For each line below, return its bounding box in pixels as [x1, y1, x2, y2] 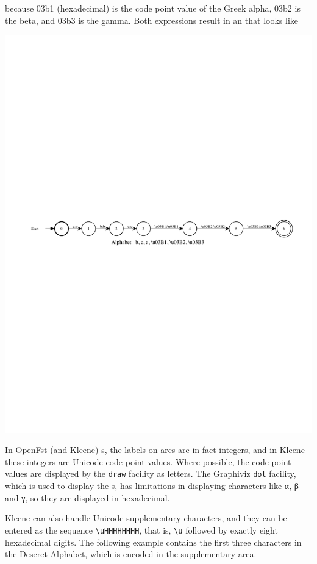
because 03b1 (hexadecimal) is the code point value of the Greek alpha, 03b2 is [5, 2, 301, 14]
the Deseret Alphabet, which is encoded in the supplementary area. [5, 548, 257, 560]
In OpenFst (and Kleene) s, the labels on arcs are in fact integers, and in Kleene [5, 443, 305, 456]
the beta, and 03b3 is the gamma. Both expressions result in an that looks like [5, 13, 298, 26]
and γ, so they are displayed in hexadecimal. [5, 491, 170, 504]
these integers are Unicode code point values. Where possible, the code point [5, 455, 291, 468]
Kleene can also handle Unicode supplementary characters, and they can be [5, 512, 287, 524]
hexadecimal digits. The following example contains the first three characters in [5, 535, 302, 548]
